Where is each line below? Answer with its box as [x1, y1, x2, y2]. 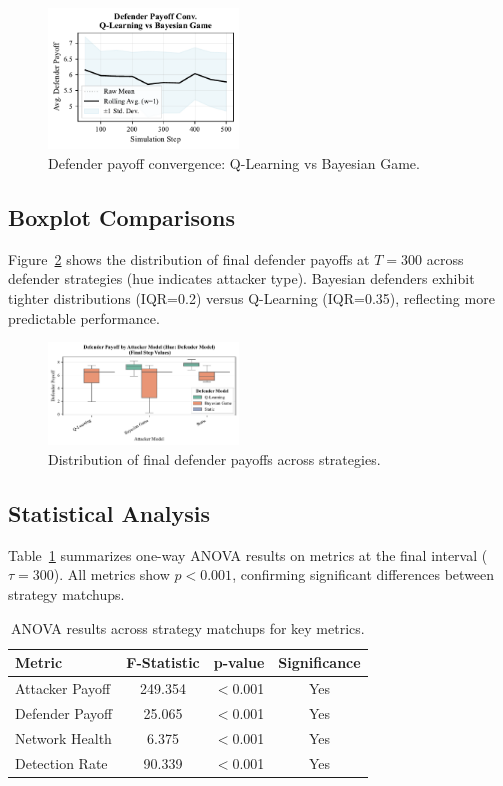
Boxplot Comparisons [8, 201, 235, 232]
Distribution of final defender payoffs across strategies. [48, 448, 381, 469]
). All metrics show [53, 564, 170, 585]
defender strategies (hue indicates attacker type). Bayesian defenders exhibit [8, 268, 475, 289]
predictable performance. [8, 307, 160, 328]
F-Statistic [126, 652, 200, 673]
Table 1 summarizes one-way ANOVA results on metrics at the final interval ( [8, 544, 488, 565]
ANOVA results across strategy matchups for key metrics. [10, 617, 365, 638]
